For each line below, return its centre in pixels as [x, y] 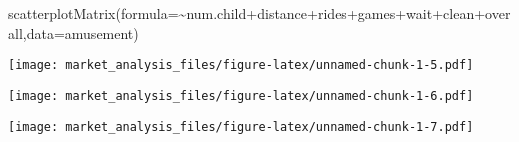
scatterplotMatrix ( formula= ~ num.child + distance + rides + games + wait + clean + [247, 13]
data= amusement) [82, 32]
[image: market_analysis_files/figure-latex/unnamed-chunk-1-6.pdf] [241, 95]
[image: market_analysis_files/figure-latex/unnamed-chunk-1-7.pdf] [241, 126]
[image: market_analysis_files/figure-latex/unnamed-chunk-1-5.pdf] [241, 65]
